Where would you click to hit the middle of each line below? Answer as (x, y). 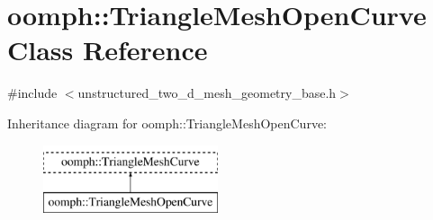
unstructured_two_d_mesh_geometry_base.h (207, 93)
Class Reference (108, 50)
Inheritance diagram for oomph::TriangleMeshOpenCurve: (167, 123)
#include (32, 93)
